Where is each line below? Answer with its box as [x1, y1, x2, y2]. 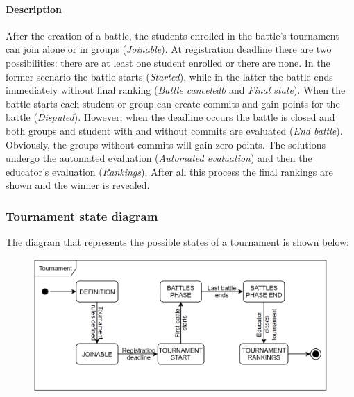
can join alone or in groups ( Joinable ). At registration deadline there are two [6, 42, 332, 56]
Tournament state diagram [6, 207, 158, 224]
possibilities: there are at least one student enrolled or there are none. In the [6, 55, 330, 69]
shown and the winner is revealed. [6, 178, 150, 192]
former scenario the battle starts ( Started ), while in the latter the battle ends [6, 69, 333, 83]
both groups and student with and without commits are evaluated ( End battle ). [6, 123, 343, 137]
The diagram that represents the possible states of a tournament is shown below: [6, 235, 350, 249]
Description [6, 1, 62, 16]
